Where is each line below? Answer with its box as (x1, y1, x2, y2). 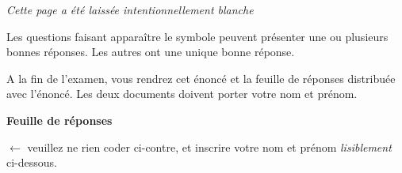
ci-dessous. (6, 154, 57, 171)
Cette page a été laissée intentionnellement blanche (6, 2, 254, 17)
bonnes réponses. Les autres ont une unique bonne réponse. (6, 43, 295, 60)
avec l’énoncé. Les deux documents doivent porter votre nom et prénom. (6, 85, 358, 102)
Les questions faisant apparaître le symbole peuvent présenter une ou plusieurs (6, 28, 389, 44)
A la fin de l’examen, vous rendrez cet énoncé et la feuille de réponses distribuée (6, 70, 396, 86)
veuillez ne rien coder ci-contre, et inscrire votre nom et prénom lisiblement (27, 138, 392, 155)
